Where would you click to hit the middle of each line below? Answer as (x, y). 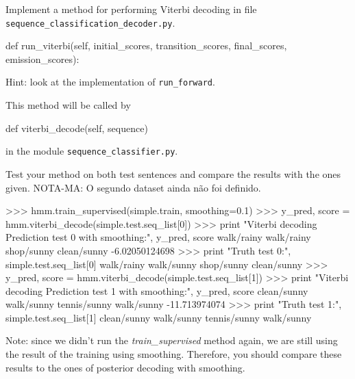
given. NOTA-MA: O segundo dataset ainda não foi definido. (133, 187)
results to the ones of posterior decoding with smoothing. (125, 367)
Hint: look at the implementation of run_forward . (110, 82)
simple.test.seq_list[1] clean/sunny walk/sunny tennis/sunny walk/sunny (159, 317)
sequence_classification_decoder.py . (90, 22)
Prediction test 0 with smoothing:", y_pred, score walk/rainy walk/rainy (158, 237)
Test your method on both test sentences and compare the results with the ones (173, 173)
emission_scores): (42, 58)
